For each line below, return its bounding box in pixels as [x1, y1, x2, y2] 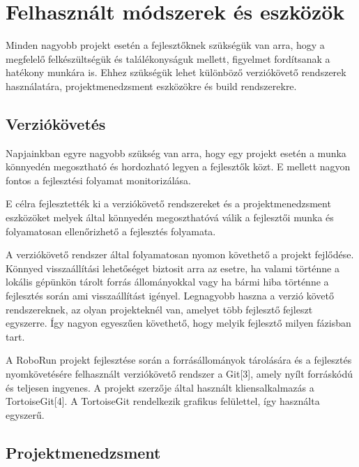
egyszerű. [6, 407, 45, 422]
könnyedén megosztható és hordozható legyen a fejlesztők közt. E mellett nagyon [6, 159, 351, 174]
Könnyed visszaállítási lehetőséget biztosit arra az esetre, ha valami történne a [6, 260, 339, 275]
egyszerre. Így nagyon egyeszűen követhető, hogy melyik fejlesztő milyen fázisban [6, 316, 351, 330]
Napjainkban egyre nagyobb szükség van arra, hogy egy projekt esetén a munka [6, 145, 346, 160]
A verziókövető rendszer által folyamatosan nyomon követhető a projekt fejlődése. [6, 247, 354, 262]
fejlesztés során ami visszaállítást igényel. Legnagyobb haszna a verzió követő [6, 288, 334, 303]
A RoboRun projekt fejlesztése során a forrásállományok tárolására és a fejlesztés [6, 353, 352, 367]
